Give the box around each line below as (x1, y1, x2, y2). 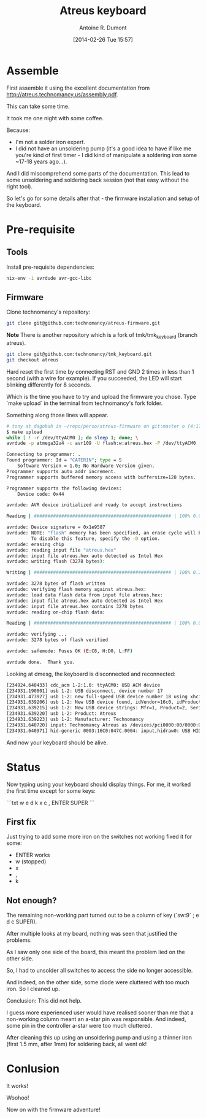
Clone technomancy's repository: (6, 308, 91, 316)
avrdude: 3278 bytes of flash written (6, 580, 105, 587)
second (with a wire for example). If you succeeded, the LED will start (6, 374, 182, 382)
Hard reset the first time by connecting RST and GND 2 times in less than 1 (6, 368, 194, 375)
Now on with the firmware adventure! (6, 1106, 101, 1114)
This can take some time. (6, 102, 70, 110)
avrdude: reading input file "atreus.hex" (6, 547, 116, 553)
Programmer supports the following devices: (6, 485, 122, 492)
